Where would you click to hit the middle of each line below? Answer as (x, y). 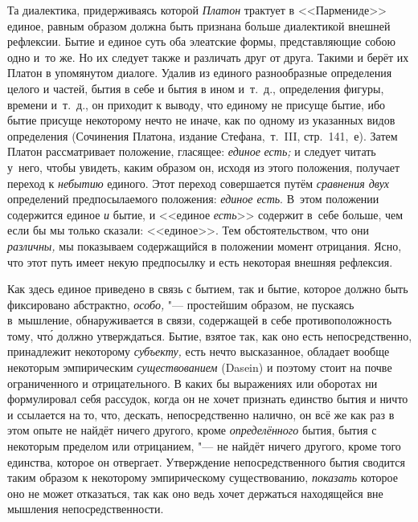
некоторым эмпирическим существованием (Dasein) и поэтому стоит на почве (200, 367)
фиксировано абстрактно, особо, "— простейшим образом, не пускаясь (181, 304)
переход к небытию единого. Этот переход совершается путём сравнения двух (199, 183)
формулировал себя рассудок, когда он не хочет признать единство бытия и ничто (208, 399)
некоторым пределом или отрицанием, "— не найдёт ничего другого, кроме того (204, 446)
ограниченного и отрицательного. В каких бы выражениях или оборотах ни (193, 383)
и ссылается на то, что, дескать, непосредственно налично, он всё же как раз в (201, 414)
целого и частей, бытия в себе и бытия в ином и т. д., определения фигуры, (196, 88)
